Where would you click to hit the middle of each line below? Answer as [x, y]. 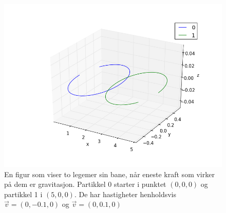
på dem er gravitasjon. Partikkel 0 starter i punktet [85, 184]
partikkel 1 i [23, 194]
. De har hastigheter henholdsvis [125, 194]
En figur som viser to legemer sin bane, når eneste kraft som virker [109, 174]
